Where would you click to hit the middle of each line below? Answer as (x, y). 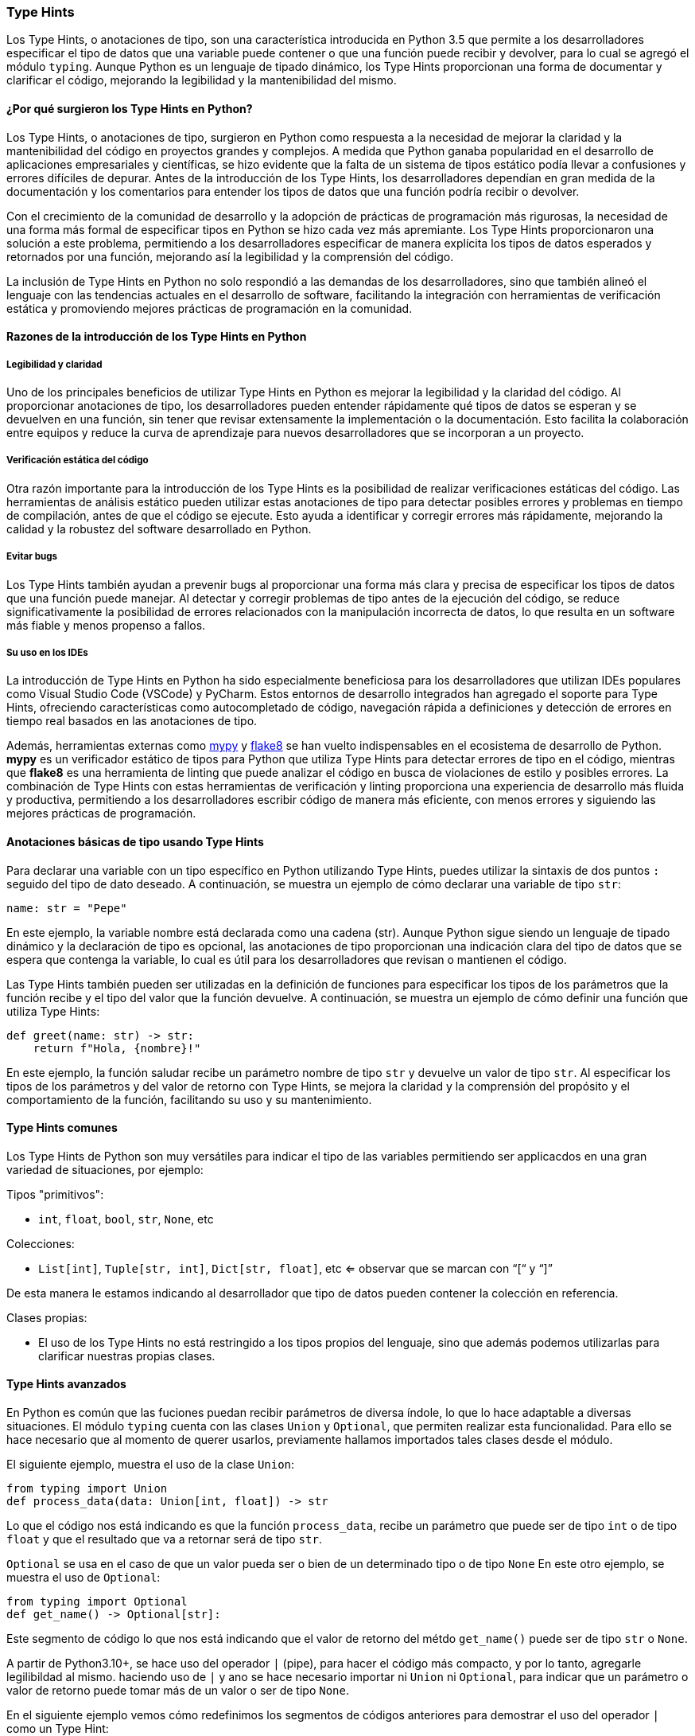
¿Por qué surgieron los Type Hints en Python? (130, 108)
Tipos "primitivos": (55, 1194)
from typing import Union (87, 1488)
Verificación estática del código (78, 460)
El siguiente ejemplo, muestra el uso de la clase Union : (151, 1464)
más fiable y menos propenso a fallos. (106, 625)
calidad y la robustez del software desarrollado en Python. (159, 529)
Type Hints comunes (62, 1128)
